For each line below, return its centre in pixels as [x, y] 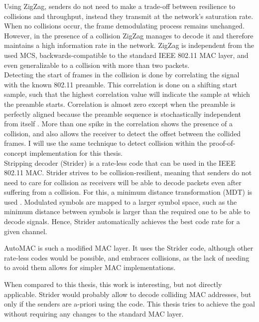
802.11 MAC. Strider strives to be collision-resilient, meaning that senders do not [128, 172]
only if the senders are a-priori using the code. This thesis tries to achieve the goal [129, 304]
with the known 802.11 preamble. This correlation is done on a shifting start [121, 84]
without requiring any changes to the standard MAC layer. [94, 313]
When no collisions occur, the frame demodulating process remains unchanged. [124, 26]
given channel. [26, 231]
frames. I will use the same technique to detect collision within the [106, 143]
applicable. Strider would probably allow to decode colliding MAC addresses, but [128, 294]
